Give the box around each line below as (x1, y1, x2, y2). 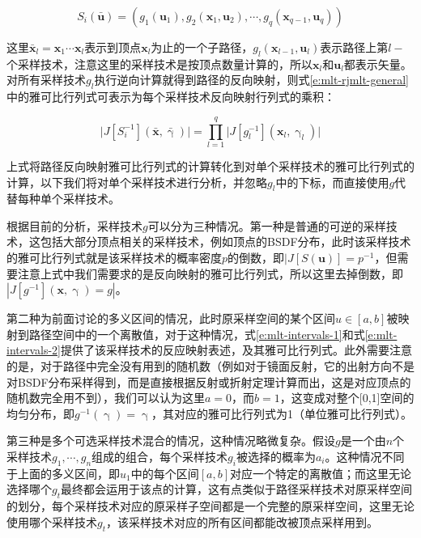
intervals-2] (6, 341, 62, 358)
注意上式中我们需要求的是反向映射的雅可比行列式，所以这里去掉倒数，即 (17, 265, 403, 282)
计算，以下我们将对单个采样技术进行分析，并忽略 (6, 173, 267, 190)
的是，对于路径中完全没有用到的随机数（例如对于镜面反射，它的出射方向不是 (6, 358, 415, 375)
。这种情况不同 (325, 448, 405, 465)
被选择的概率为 (236, 448, 316, 465)
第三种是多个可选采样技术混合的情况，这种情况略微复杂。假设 (6, 432, 335, 449)
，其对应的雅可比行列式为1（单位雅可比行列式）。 (151, 405, 413, 422)
